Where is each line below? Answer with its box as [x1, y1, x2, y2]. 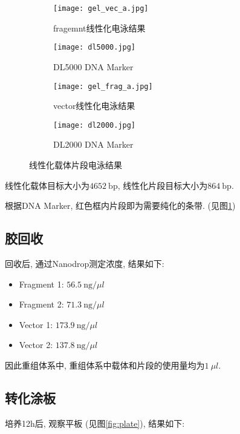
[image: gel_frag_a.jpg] [53, 82, 153, 91]
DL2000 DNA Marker [53, 138, 134, 151]
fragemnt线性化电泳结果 [53, 21, 146, 34]
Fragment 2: [19, 298, 64, 311]
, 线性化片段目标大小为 [117, 179, 208, 191]
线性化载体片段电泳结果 [29, 159, 122, 171]
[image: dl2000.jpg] [53, 120, 136, 130]
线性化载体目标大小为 [5, 179, 89, 191]
